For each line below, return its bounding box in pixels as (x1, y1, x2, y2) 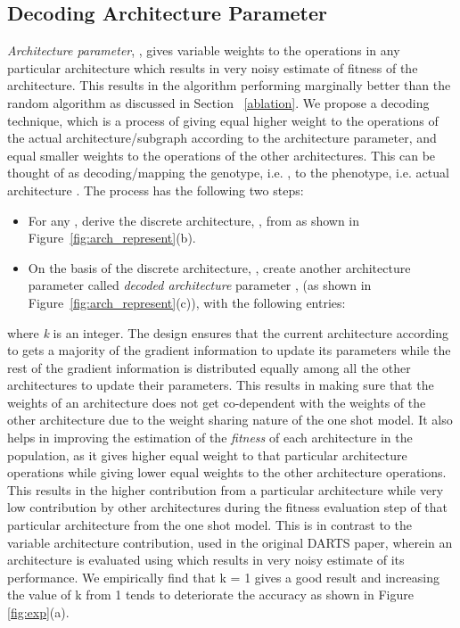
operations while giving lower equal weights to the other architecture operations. (7, 463, 447, 482)
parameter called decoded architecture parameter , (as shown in (28, 276, 372, 294)
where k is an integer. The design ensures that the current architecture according (7, 323, 449, 342)
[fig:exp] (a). (7, 603, 70, 622)
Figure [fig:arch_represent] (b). (28, 228, 196, 247)
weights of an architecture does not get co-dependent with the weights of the (7, 392, 426, 411)
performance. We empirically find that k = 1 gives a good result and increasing (7, 567, 439, 586)
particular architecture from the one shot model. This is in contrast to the (7, 516, 412, 534)
